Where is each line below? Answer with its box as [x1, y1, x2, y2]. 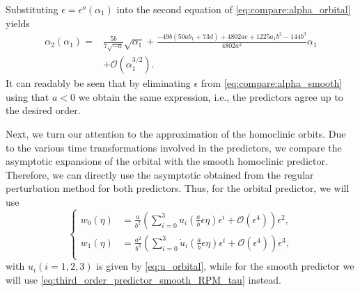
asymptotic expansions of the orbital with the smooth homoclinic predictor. [6, 154, 328, 168]
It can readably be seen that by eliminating [6, 76, 191, 90]
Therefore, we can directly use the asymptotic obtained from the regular [6, 167, 314, 181]
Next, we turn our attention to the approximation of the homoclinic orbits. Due [6, 126, 346, 140]
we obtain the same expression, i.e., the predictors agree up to [78, 89, 343, 104]
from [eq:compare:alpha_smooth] [201, 76, 343, 90]
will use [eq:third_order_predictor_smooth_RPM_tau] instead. [6, 272, 282, 286]
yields [6, 15, 30, 30]
